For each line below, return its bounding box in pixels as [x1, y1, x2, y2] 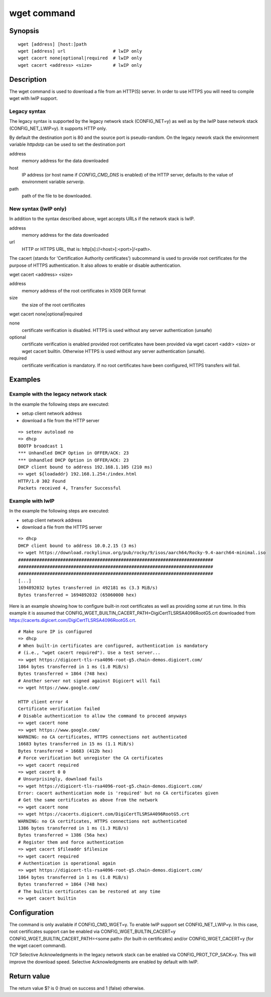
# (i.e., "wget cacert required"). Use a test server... [18, 650, 161, 655]
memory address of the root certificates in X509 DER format [21, 287, 146, 293]
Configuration [9, 908, 54, 917]
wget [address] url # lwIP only [18, 48, 142, 54]
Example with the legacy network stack [9, 391, 107, 398]
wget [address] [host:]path [18, 41, 87, 47]
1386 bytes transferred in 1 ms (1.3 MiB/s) [18, 825, 129, 831]
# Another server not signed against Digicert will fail [18, 678, 161, 684]
